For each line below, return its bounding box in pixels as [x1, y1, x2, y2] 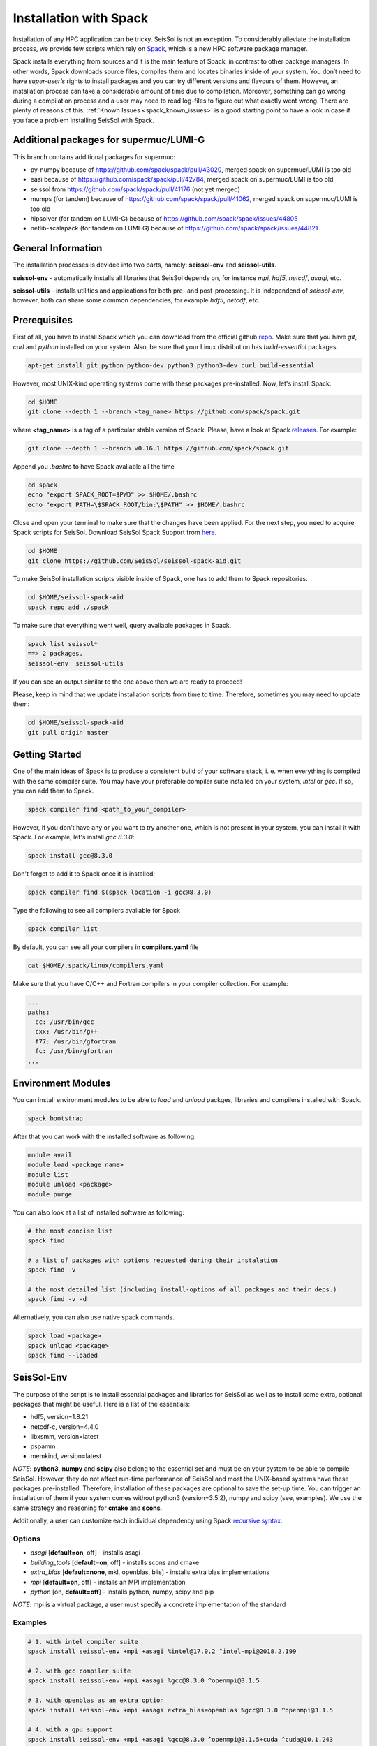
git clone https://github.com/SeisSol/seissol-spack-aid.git [27, 557, 242, 565]
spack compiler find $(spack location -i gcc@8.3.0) [27, 888, 212, 897]
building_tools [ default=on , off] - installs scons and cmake [30, 1558, 200, 1567]
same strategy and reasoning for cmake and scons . [13, 1504, 163, 1512]
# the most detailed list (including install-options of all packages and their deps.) [27, 1285, 337, 1293]
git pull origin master [27, 728, 110, 736]
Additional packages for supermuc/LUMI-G [13, 134, 205, 146]
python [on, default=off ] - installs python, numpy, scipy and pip [30, 1587, 214, 1596]
